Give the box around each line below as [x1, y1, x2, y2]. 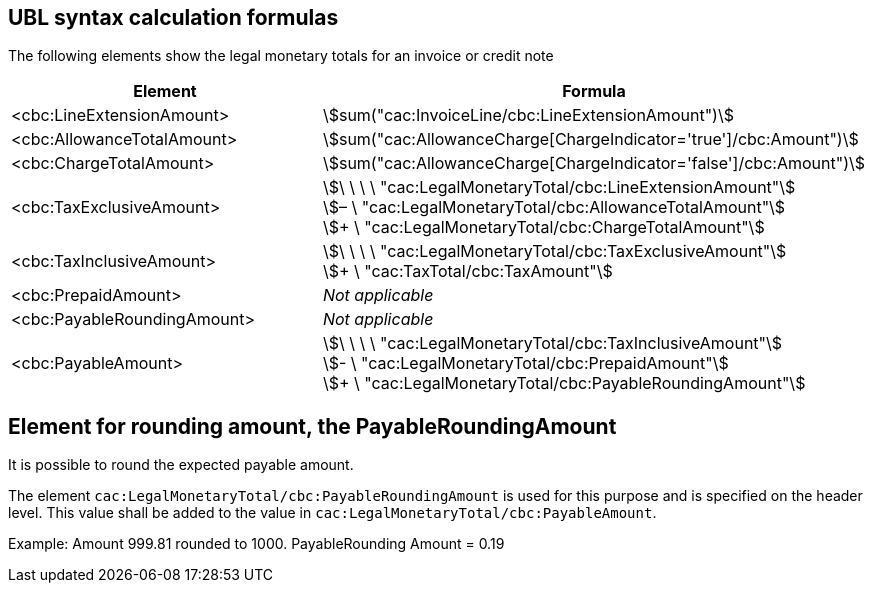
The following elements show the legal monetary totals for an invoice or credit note [8, 47, 554, 65]
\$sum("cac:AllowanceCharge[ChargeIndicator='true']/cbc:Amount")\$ [322, 129, 859, 150]
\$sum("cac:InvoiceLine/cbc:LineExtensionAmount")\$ [322, 105, 734, 126]
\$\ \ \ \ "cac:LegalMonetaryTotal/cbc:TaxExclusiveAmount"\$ [322, 241, 787, 262]
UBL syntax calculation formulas [8, 5, 339, 30]
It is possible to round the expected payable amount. [8, 456, 354, 474]
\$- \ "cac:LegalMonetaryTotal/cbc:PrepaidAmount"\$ [322, 353, 729, 374]
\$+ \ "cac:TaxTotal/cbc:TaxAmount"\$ [322, 261, 613, 282]
